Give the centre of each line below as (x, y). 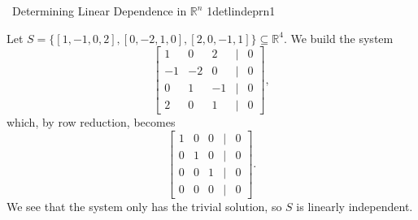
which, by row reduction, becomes (91, 122)
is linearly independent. (355, 207)
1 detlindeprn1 (241, 11)
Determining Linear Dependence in (99, 11)
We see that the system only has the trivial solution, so (144, 207)
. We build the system (338, 38)
